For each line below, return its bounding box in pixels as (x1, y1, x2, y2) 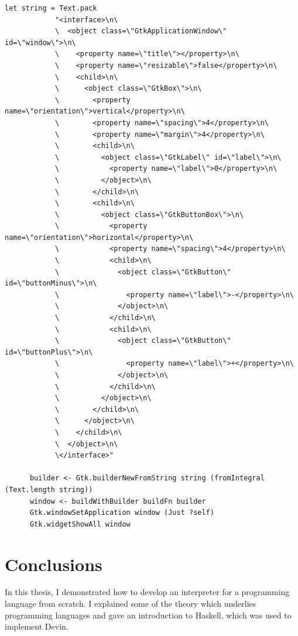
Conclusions (5, 552, 102, 576)
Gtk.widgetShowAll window (29, 520, 131, 528)
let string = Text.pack (5, 4, 97, 12)
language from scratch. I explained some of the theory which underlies (5, 597, 256, 610)
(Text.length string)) (5, 485, 93, 494)
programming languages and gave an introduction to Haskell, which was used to (5, 609, 292, 621)
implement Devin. (5, 620, 68, 632)
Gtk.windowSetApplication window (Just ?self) (29, 508, 214, 517)
